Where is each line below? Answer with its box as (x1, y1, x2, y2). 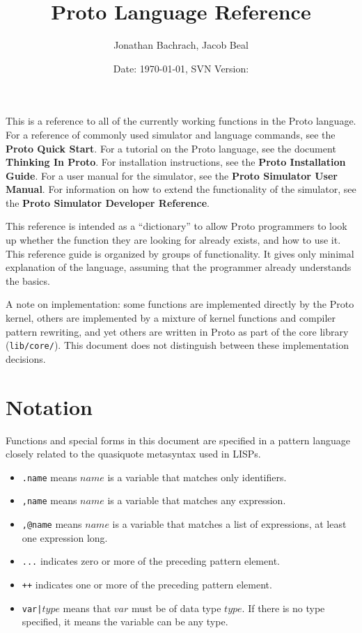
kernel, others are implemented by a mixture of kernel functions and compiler (6, 311, 336, 325)
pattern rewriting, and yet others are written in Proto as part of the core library (6, 324, 349, 338)
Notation (6, 392, 93, 421)
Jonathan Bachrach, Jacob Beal (113, 38, 249, 52)
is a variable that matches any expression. (107, 493, 286, 508)
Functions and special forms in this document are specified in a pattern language (6, 432, 350, 447)
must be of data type (131, 600, 221, 615)
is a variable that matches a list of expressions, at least (112, 517, 347, 531)
